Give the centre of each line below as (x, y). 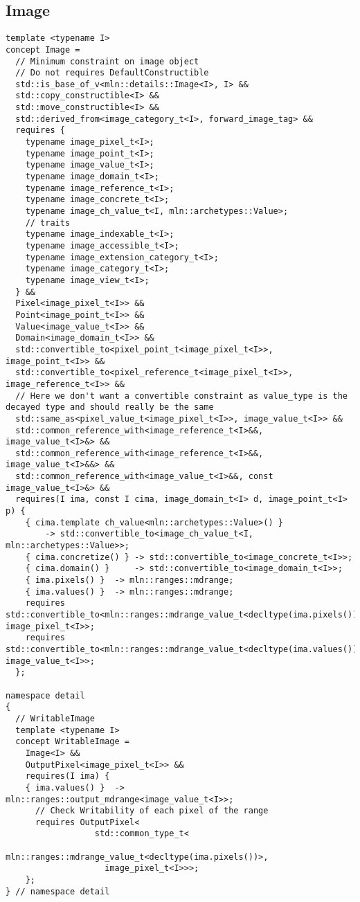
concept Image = (43, 49)
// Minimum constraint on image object (107, 61)
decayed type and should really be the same (110, 407)
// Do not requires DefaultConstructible (112, 73)
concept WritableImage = (72, 742)
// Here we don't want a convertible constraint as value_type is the (181, 396)
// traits (48, 223)
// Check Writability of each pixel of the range (152, 811)
